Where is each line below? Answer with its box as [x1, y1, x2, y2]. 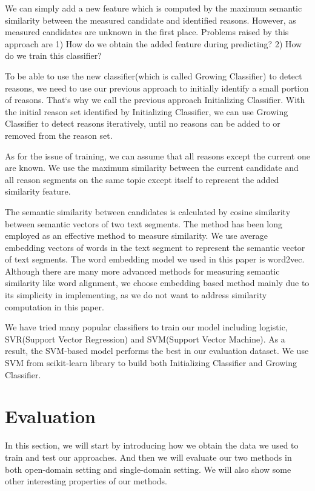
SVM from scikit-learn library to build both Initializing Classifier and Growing [5, 356, 297, 369]
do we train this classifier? [5, 49, 102, 62]
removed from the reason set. [5, 129, 113, 141]
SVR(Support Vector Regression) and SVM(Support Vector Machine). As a [5, 332, 285, 345]
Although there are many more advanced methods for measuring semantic [5, 264, 280, 277]
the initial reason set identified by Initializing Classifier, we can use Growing [5, 105, 288, 118]
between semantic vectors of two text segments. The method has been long [5, 217, 283, 230]
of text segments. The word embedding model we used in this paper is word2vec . [5, 253, 305, 266]
